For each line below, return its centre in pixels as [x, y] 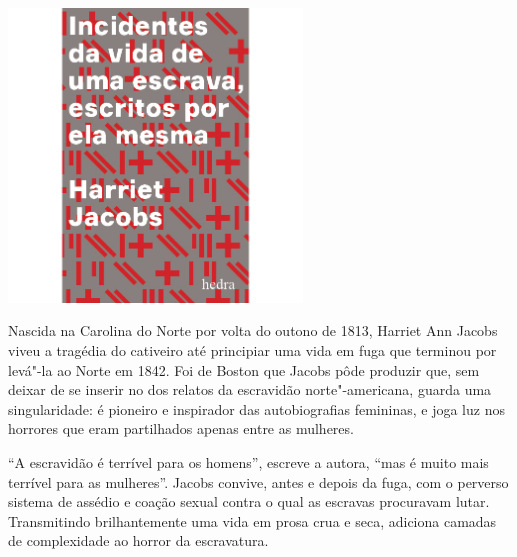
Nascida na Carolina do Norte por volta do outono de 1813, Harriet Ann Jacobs [253, 330]
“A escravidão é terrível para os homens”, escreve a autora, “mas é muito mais [248, 461]
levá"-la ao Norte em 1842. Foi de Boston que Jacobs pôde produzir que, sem [244, 369]
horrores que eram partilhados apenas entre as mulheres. [181, 428]
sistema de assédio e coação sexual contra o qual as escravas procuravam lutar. [249, 501]
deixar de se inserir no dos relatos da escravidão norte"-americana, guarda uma [250, 389]
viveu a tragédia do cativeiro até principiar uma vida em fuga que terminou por [252, 349]
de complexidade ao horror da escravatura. [138, 540]
